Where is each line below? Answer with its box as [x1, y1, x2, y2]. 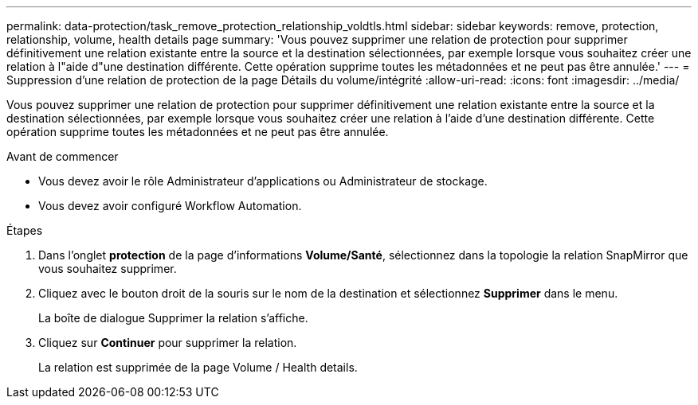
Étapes [6, 224, 43, 237]
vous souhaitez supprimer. [38, 262, 177, 275]
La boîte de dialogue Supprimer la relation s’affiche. [38, 311, 308, 325]
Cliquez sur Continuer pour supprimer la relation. [38, 336, 297, 349]
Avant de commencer [6, 150, 119, 163]
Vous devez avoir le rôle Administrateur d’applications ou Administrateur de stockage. [38, 174, 488, 188]
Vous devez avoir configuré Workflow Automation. [38, 199, 302, 212]
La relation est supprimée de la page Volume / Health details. [38, 360, 358, 374]
